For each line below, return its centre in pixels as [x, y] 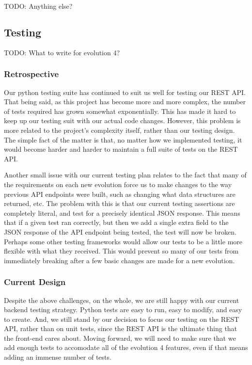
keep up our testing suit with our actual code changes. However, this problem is [122, 120]
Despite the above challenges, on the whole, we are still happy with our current [122, 300]
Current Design [35, 282]
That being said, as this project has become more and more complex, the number [125, 102]
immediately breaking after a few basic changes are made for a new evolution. [119, 260]
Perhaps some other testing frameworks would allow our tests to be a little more [123, 241]
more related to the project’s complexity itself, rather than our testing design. [119, 130]
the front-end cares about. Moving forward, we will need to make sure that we [120, 338]
